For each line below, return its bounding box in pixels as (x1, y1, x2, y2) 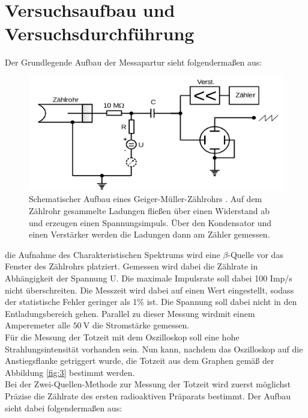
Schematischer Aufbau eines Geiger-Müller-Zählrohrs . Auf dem (29, 192, 262, 205)
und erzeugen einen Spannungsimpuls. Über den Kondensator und (29, 216, 272, 229)
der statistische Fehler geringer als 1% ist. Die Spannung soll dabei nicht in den (5, 295, 297, 308)
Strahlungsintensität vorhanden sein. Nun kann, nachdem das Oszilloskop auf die (5, 342, 303, 355)
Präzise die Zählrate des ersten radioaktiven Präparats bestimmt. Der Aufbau (5, 389, 291, 402)
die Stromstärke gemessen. (92, 319, 190, 331)
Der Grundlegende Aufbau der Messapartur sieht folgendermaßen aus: (5, 56, 262, 69)
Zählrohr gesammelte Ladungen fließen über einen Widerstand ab (29, 204, 270, 217)
